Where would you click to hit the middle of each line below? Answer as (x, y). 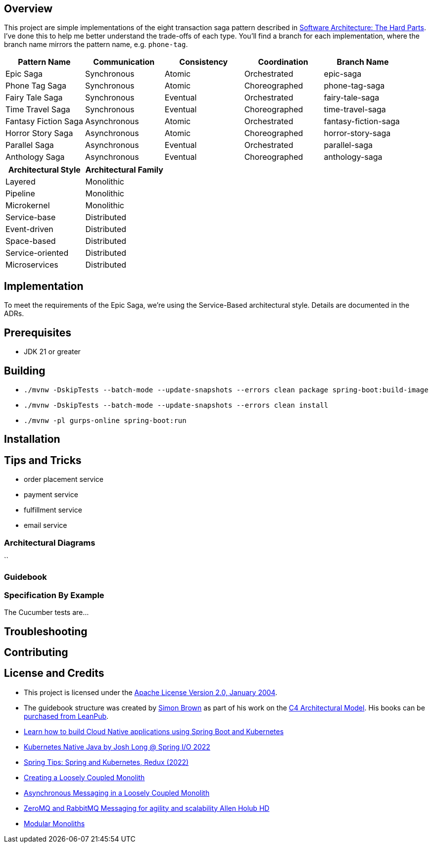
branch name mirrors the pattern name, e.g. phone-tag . (96, 45)
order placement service (64, 479)
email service (46, 525)
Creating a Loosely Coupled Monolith (84, 777)
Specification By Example (54, 595)
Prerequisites (38, 332)
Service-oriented (37, 253)
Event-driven (29, 229)
